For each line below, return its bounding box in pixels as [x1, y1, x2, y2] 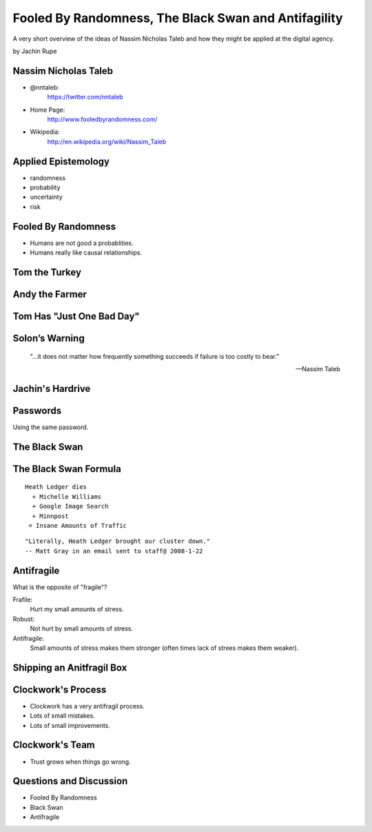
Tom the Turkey [12, 266, 82, 278]
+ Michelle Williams [32, 493, 102, 500]
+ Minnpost [32, 512, 69, 520]
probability [30, 184, 61, 192]
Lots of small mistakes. [30, 711, 96, 720]
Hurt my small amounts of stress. [30, 605, 124, 613]
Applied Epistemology [12, 155, 110, 167]
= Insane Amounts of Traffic [28, 522, 127, 529]
